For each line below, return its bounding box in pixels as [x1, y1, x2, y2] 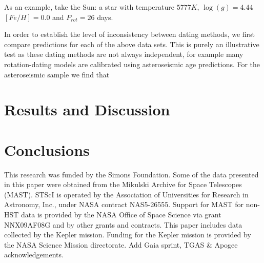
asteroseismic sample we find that [4, 69, 110, 79]
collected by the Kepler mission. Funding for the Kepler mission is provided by [4, 229, 251, 240]
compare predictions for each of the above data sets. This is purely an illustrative [4, 38, 259, 49]
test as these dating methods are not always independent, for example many [4, 49, 243, 59]
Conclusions [4, 139, 90, 160]
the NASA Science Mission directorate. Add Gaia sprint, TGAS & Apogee [4, 239, 238, 250]
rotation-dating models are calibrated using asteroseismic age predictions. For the [4, 58, 260, 69]
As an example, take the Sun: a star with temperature [4, 2, 174, 12]
